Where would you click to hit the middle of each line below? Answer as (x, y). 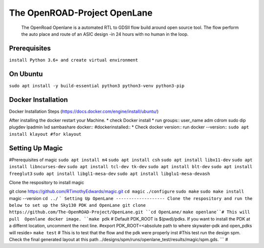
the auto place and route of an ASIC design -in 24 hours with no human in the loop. (105, 34)
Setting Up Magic (36, 148)
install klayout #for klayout (45, 134)
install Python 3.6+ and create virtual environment (74, 60)
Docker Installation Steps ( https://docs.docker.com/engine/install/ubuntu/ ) (84, 111)
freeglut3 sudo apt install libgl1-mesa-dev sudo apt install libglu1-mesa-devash (110, 174)
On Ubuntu (26, 74)
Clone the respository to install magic (46, 182)
